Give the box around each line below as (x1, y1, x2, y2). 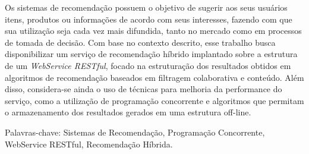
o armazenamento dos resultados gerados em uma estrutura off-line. (5, 106, 251, 118)
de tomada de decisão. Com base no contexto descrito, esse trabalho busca (5, 36, 276, 48)
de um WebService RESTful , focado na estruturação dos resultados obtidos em (5, 59, 291, 71)
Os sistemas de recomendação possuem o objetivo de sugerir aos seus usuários (5, 1, 288, 13)
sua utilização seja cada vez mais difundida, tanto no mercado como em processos (5, 24, 302, 37)
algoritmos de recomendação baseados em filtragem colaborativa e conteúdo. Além (5, 71, 304, 83)
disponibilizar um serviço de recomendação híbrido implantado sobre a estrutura (5, 48, 298, 60)
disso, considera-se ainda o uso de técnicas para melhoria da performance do (5, 83, 282, 95)
